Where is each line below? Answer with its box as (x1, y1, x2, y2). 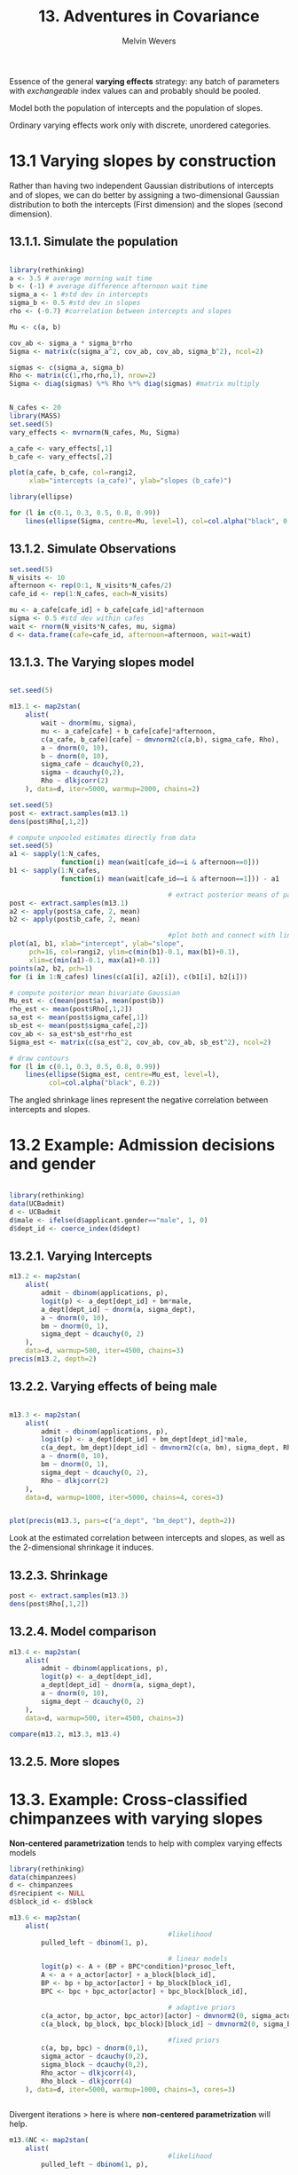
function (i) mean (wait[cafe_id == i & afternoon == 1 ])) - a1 (60, 874, 279, 883)
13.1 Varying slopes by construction (9, 151, 277, 171)
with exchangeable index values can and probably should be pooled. (9, 85, 262, 96)
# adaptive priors (168, 2003, 237, 2012)
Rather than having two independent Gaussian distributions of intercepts (9, 180, 274, 191)
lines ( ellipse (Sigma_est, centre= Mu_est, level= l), (25, 1071, 220, 1080)
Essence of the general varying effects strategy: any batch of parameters (9, 75, 280, 86)
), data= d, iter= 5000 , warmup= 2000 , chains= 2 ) (25, 785, 200, 794)
